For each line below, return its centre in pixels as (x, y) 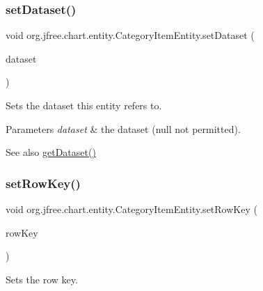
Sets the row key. (42, 279)
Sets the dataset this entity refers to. (84, 105)
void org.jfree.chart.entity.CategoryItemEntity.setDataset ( (130, 35)
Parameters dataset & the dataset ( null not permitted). (123, 128)
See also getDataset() (51, 152)
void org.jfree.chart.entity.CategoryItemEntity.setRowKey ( (131, 209)
